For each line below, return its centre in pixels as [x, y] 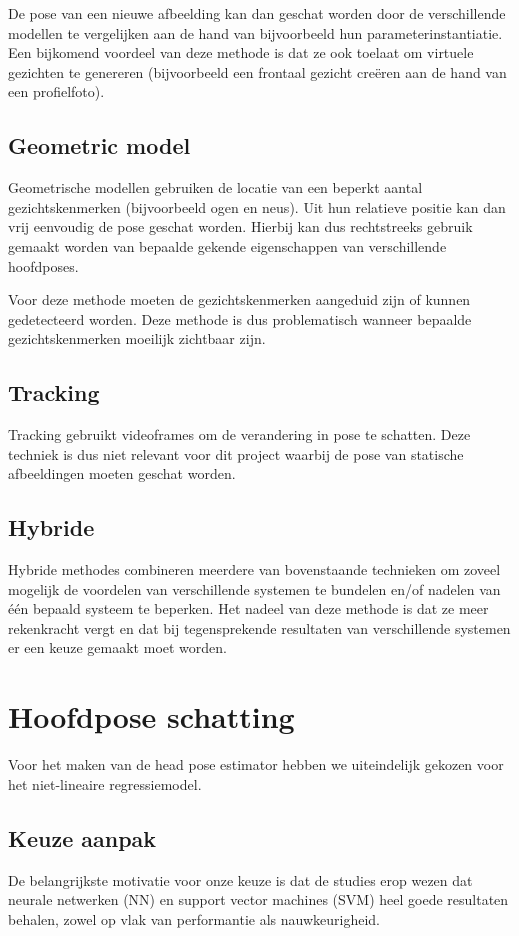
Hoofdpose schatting [151, 716]
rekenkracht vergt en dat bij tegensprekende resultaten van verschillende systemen [259, 627]
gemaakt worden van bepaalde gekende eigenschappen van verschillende [227, 245]
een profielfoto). [56, 91]
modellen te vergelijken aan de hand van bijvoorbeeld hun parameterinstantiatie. [255, 32]
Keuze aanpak [82, 837]
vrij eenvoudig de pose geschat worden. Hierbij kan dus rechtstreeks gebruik [240, 226]
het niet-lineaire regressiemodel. [105, 783]
